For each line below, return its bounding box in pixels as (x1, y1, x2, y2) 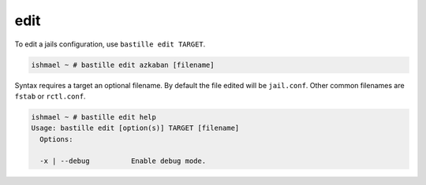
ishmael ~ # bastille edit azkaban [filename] (31, 60, 215, 69)
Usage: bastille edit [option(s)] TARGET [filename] (31, 124, 240, 133)
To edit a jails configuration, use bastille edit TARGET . (14, 39, 206, 49)
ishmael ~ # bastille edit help (31, 113, 157, 121)
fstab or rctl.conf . (14, 91, 86, 101)
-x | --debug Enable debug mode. (39, 157, 207, 165)
